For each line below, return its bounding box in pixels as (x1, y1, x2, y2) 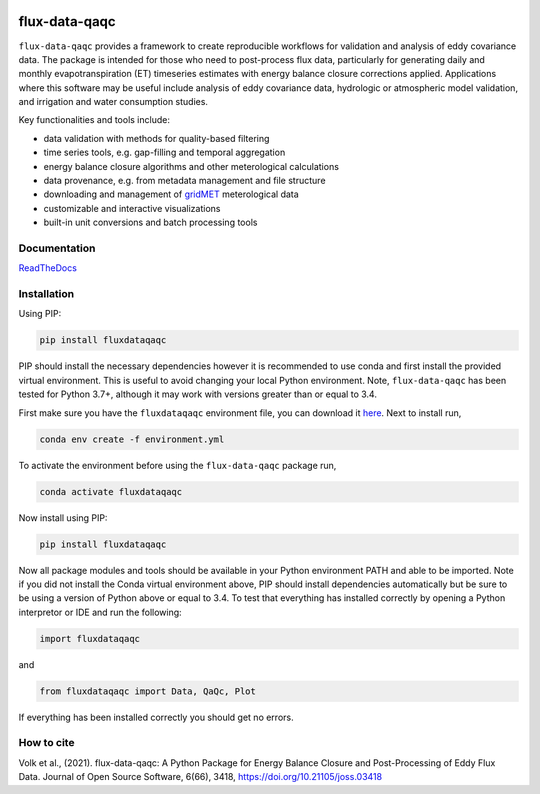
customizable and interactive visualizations (43, 202, 221, 214)
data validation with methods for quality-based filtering (43, 132, 270, 144)
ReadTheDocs (18, 262, 77, 274)
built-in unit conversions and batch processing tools (43, 216, 258, 229)
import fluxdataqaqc (39, 633, 140, 644)
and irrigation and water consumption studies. (18, 96, 209, 108)
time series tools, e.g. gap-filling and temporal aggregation (43, 146, 286, 159)
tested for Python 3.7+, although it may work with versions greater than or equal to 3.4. (18, 388, 377, 400)
